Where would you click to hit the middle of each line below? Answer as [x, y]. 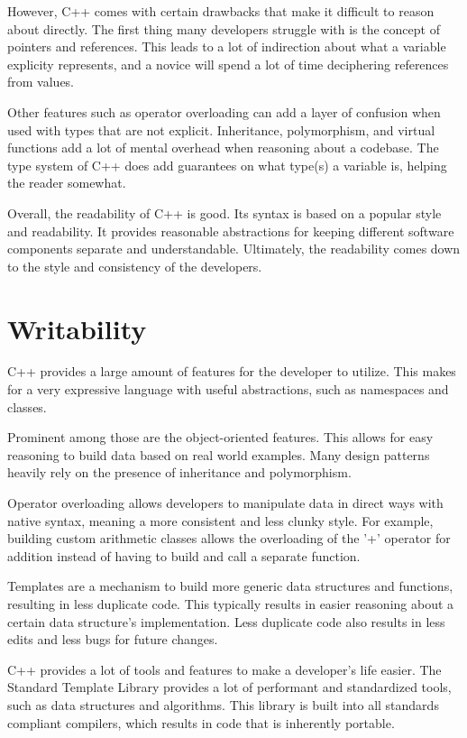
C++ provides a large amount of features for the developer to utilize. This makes [232, 371]
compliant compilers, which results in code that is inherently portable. [201, 722]
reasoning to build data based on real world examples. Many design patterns [219, 454]
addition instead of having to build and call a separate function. [184, 555]
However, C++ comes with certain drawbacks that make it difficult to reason [221, 11]
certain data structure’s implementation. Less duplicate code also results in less [226, 621]
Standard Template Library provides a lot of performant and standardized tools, [229, 687]
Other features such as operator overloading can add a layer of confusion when [224, 111]
